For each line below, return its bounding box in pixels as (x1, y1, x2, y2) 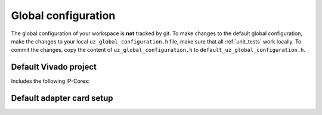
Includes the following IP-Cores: (11, 77, 90, 85)
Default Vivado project (11, 62, 97, 72)
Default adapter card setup (11, 93, 113, 104)
